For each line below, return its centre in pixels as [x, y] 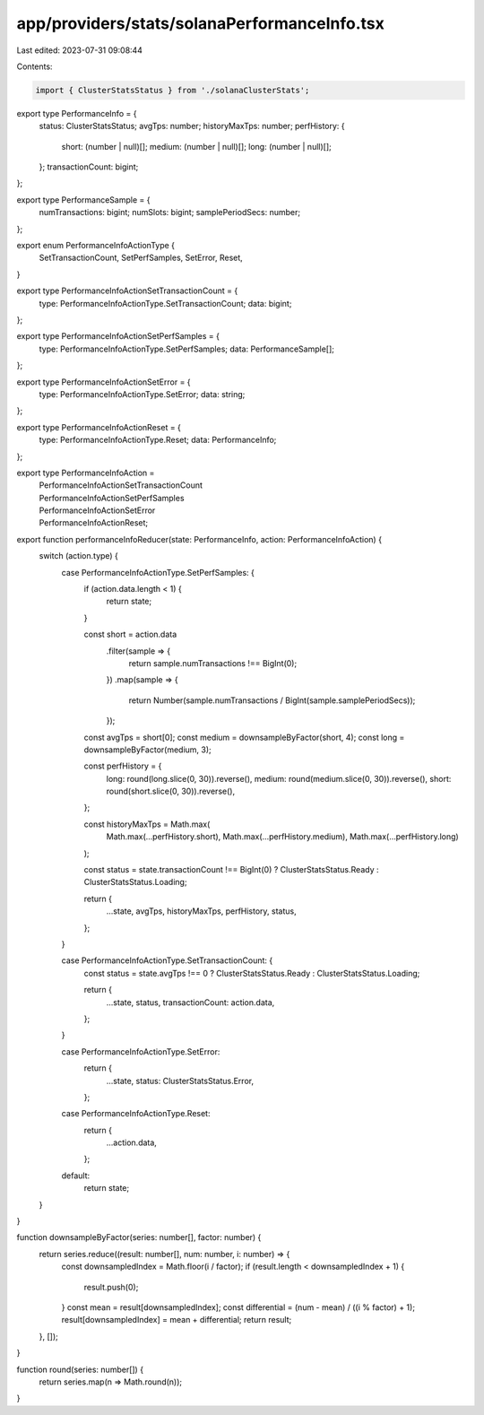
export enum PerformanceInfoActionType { [95, 246]
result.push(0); [111, 1287]
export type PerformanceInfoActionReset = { [99, 427]
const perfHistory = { [123, 766]
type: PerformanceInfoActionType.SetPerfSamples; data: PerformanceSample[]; [187, 349]
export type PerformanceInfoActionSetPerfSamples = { [118, 336]
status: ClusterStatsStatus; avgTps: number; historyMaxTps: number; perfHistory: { [192, 126]
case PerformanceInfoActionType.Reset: [136, 1114]
